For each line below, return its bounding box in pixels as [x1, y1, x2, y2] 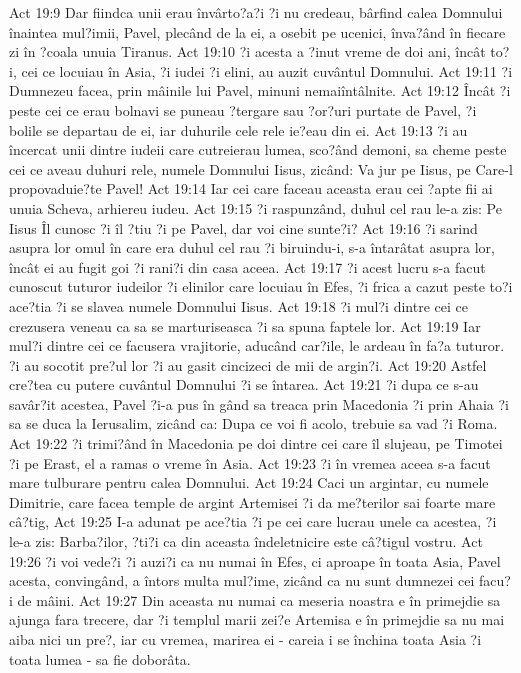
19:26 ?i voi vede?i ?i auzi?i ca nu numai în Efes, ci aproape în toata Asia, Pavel [9, 550, 501, 571]
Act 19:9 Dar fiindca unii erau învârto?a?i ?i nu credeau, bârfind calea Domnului [9, 2, 503, 22]
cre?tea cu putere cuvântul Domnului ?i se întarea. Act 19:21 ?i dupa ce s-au [9, 374, 479, 395]
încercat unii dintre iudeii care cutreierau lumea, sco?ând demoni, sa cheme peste [9, 139, 507, 160]
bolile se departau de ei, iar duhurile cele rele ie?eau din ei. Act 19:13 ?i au [9, 119, 468, 140]
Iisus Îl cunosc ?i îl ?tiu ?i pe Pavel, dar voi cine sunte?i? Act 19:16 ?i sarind [9, 217, 478, 238]
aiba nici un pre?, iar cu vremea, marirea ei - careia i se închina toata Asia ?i [9, 629, 482, 649]
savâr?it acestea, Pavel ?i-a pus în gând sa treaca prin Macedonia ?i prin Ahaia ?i [9, 393, 509, 414]
